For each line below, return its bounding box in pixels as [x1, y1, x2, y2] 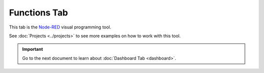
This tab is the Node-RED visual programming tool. [9, 24, 111, 30]
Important [22, 46, 44, 52]
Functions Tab [9, 7, 68, 18]
